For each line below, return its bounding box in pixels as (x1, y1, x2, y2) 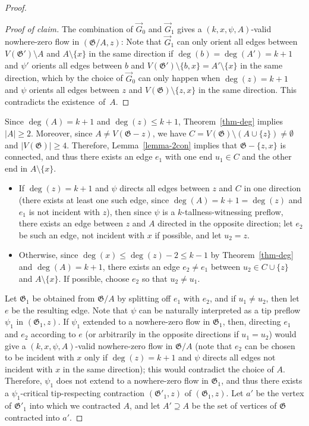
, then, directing (222, 315, 281, 328)
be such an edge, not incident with (18, 228, 145, 241)
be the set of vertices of (191, 399, 277, 412)
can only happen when (138, 71, 220, 84)
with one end (165, 150, 213, 163)
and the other (242, 150, 292, 163)
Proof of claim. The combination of (5, 22, 133, 35)
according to (31, 328, 76, 340)
